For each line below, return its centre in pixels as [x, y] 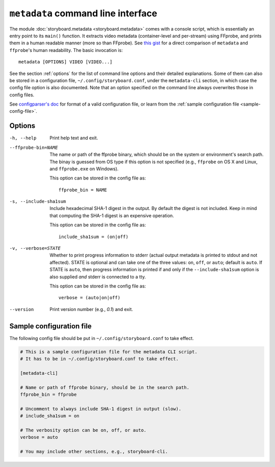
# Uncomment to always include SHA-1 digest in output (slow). [101, 409]
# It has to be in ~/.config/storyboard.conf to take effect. [99, 359]
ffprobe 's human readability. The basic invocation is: [66, 50]
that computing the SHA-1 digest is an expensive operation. [112, 215]
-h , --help [23, 138]
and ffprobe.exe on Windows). [84, 169]
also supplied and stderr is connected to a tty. [98, 277]
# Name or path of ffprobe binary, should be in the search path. [105, 387]
